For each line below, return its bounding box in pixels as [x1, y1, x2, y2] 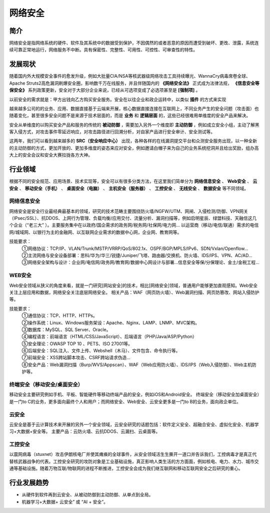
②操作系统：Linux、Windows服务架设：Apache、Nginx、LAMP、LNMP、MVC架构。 [21, 320, 200, 326]
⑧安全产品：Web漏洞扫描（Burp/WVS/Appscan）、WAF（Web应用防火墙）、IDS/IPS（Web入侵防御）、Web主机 [21, 361, 252, 368]
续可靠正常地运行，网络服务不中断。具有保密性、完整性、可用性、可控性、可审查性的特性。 [9, 47, 197, 53]
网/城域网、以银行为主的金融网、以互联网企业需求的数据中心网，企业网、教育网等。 [9, 229, 182, 235]
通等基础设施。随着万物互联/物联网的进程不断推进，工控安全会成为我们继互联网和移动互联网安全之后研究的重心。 [9, 465, 243, 471]
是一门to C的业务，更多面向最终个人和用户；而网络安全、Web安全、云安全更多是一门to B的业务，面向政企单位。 [9, 398, 241, 404]
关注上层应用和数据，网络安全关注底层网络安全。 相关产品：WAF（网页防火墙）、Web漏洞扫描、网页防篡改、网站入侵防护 [9, 289, 259, 295]
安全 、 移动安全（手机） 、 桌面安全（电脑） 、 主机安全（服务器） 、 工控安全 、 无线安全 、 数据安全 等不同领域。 [9, 185, 249, 191]
